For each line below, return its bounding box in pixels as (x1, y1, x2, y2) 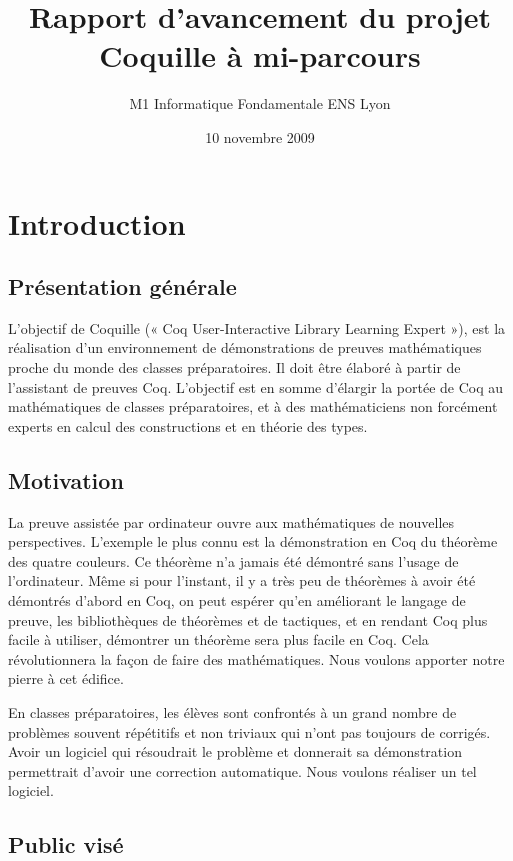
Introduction (8, 202, 186, 243)
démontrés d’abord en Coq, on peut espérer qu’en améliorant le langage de (8, 590, 466, 611)
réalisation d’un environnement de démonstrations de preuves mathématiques (8, 337, 482, 358)
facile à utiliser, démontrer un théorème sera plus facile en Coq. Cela (8, 629, 429, 650)
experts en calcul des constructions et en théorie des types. (8, 415, 368, 436)
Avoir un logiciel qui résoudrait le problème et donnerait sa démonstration (8, 741, 462, 762)
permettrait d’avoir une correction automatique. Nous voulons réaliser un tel (8, 760, 477, 781)
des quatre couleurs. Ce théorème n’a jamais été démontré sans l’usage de (8, 550, 459, 571)
